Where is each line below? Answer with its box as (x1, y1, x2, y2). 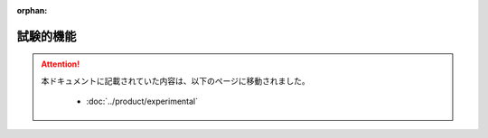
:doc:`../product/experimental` (86, 96, 199, 107)
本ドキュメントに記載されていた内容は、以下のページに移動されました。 (41, 75, 311, 86)
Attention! (41, 59, 80, 69)
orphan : (16, 5, 48, 15)
